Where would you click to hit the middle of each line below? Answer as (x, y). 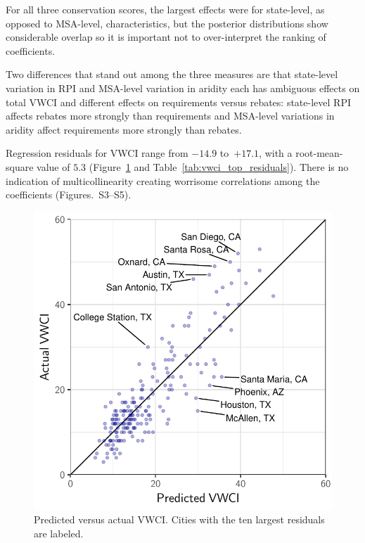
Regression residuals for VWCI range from (97, 153)
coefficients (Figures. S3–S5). (69, 194)
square (20, 166)
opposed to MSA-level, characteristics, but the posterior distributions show (167, 23)
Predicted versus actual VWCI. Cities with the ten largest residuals (179, 519)
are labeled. (59, 533)
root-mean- (319, 153)
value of (53, 166)
